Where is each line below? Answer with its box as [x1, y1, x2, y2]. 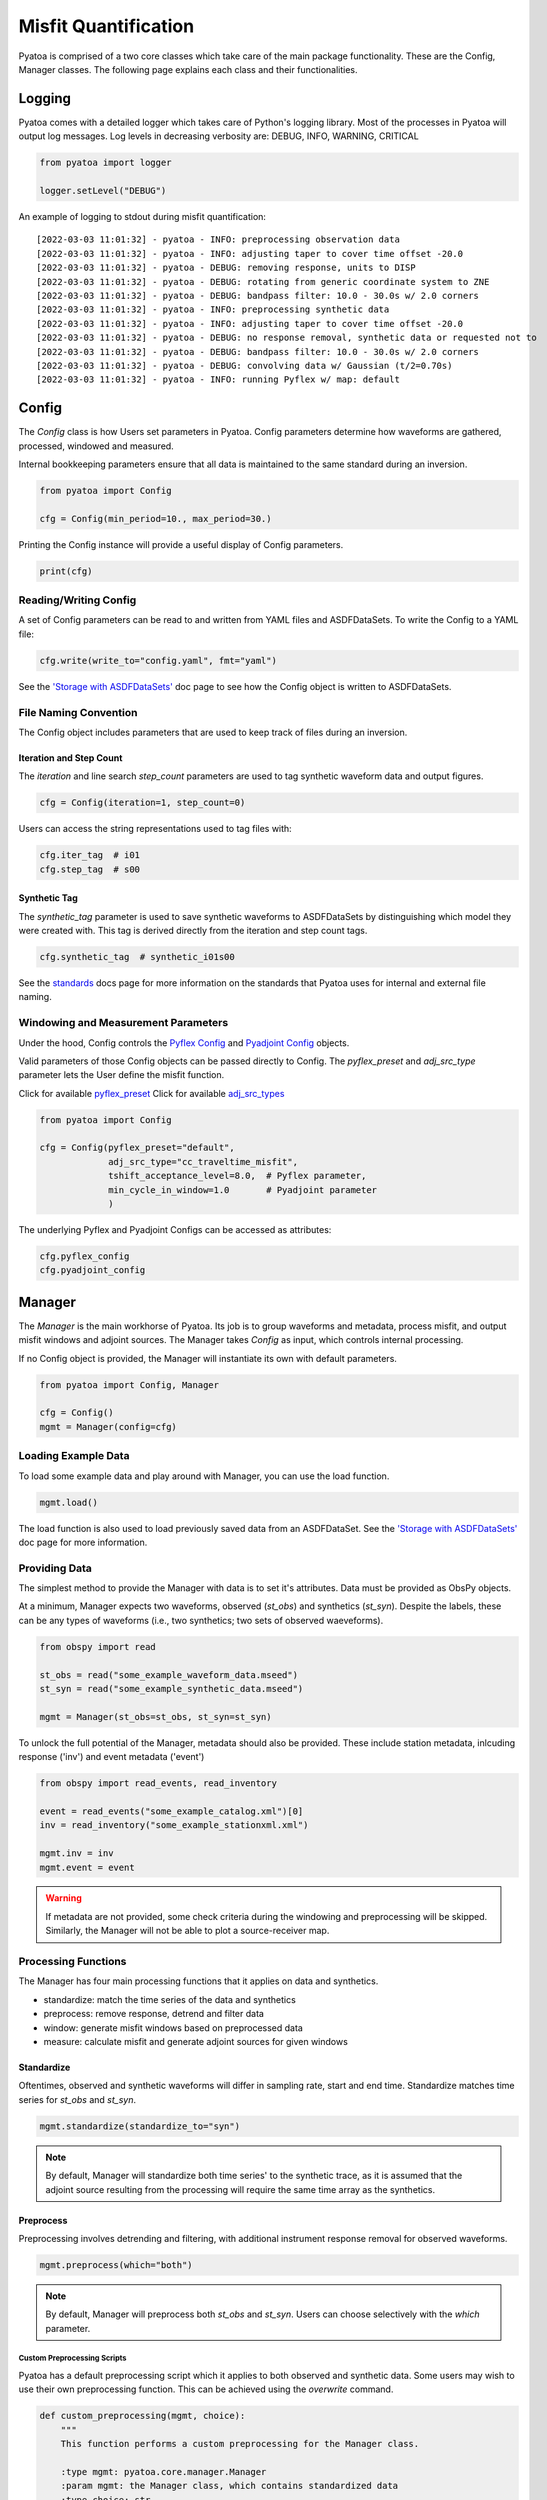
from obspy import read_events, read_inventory [39, 1778, 277, 1789]
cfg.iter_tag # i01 [39, 850, 140, 861]
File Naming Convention [18, 705, 138, 719]
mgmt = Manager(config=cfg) [39, 1421, 177, 1432]
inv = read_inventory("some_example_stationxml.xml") [39, 1820, 309, 1831]
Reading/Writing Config [18, 593, 137, 607]
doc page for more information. [18, 1536, 148, 1548]
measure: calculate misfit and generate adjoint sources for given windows [43, 2035, 349, 2047]
